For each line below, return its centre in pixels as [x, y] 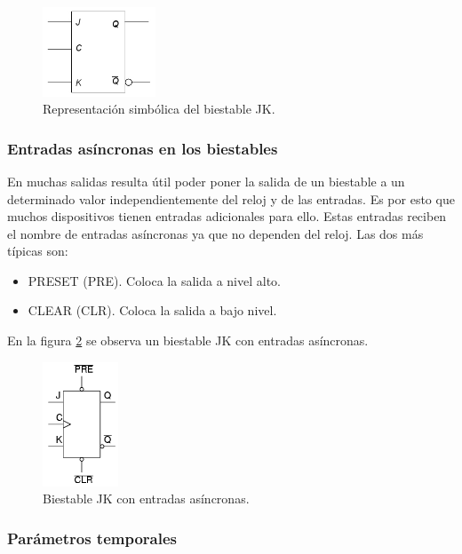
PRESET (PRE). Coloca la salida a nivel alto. [154, 280]
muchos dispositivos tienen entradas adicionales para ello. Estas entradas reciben [227, 216]
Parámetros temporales [92, 538]
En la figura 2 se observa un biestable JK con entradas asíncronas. [188, 340]
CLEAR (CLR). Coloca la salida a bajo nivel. [152, 310]
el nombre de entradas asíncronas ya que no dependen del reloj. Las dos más [215, 233]
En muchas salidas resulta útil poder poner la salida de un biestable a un [206, 181]
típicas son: [38, 251]
